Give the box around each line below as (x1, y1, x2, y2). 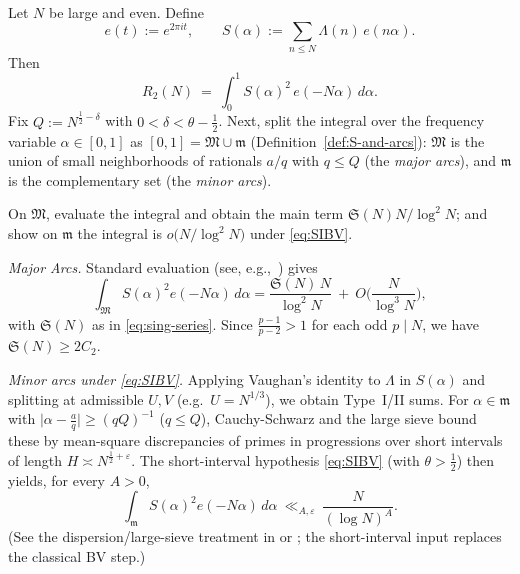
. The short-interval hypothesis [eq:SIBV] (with (131, 449, 420, 470)
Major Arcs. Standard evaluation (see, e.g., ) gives (8, 256, 318, 277)
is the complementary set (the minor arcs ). (8, 169, 272, 190)
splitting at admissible (8, 388, 144, 409)
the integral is (77, 223, 163, 244)
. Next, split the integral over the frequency (218, 110, 485, 131)
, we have (422, 313, 479, 334)
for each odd (311, 313, 388, 334)
